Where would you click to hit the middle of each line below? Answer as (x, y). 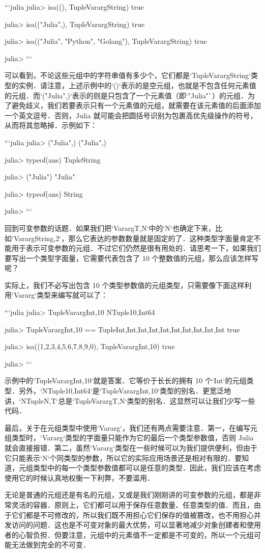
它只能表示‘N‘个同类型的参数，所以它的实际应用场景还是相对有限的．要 (123, 457)
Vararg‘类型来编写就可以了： (61, 295)
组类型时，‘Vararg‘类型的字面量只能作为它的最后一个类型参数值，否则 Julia (129, 438)
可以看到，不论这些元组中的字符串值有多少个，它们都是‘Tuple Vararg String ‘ (128, 75)
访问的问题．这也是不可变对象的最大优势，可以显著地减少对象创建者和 (129, 525)
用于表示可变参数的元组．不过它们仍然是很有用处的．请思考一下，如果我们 (136, 248)
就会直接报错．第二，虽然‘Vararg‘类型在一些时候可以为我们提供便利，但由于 (131, 447)
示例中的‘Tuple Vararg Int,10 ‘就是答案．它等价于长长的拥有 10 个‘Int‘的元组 (126, 380)
